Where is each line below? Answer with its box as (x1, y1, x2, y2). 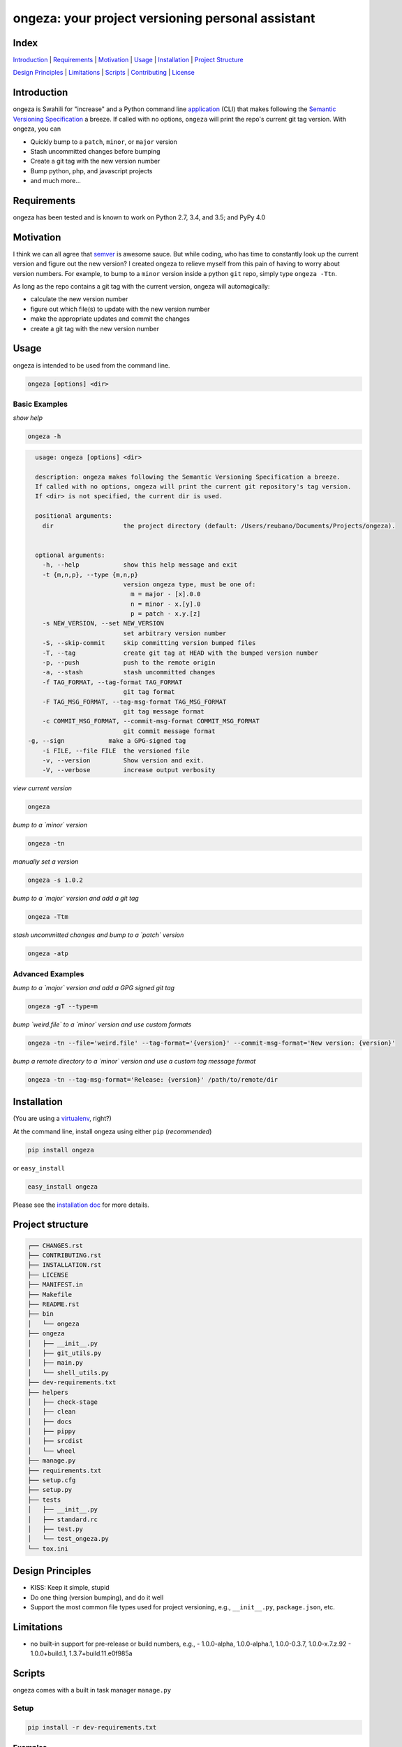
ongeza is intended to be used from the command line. (13, 361, 170, 370)
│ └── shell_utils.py (27, 1368, 110, 1377)
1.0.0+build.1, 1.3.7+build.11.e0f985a (30, 1649, 133, 1658)
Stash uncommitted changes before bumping (30, 147, 161, 155)
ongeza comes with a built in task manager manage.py (13, 1686, 171, 1695)
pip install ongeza (27, 1146, 94, 1154)
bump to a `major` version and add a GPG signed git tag (13, 983, 174, 992)
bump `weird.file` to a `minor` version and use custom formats (13, 1020, 192, 1029)
